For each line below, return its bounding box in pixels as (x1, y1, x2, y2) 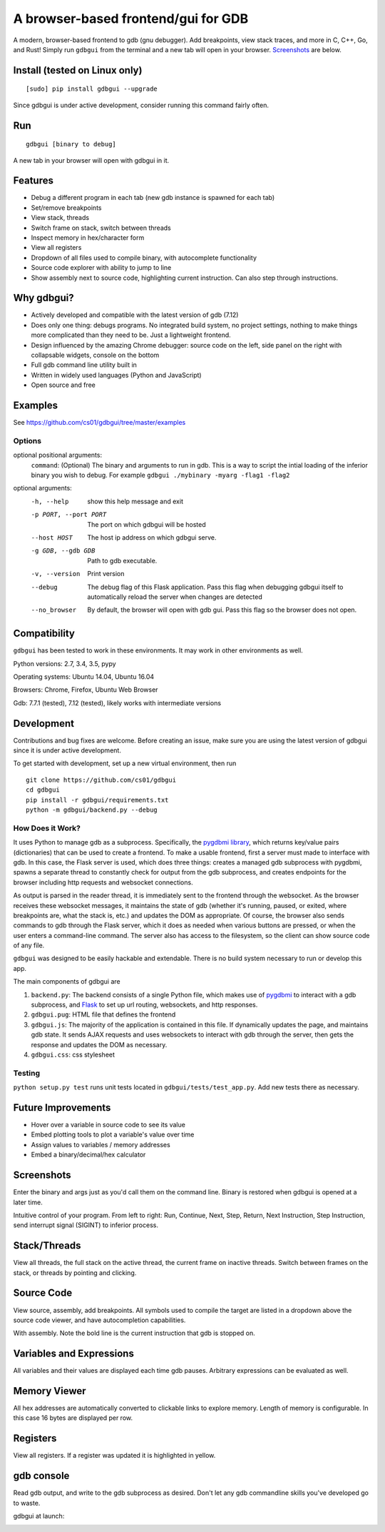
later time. (13, 1198, 43, 1206)
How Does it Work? (13, 823, 81, 833)
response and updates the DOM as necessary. (31, 1040, 168, 1049)
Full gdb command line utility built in (31, 361, 137, 369)
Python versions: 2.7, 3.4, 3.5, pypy (13, 659, 117, 667)
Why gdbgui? (13, 292, 74, 304)
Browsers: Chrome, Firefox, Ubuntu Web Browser (13, 685, 158, 694)
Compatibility (13, 628, 75, 640)
